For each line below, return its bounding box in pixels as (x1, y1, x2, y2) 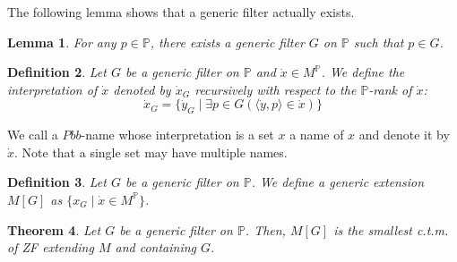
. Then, (245, 220, 286, 239)
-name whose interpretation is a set (81, 125, 274, 144)
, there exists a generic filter (150, 32, 305, 51)
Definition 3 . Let (7, 173, 107, 191)
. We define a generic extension (251, 173, 425, 191)
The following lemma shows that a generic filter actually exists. (7, 3, 355, 21)
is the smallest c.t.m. (333, 220, 449, 239)
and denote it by (358, 125, 450, 144)
